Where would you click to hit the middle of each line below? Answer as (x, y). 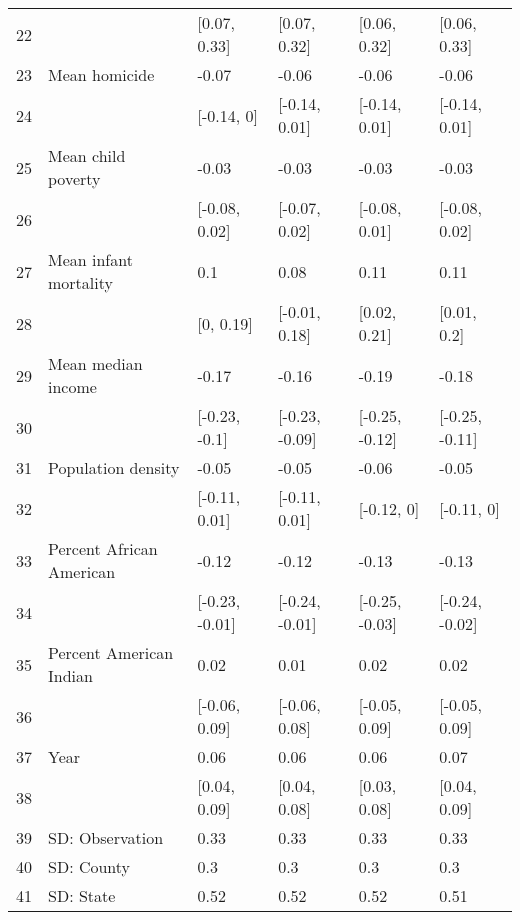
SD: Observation (106, 837)
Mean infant (90, 259)
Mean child (87, 155)
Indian (70, 675)
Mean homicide (101, 74)
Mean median (95, 363)
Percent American (111, 652)
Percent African (103, 548)
